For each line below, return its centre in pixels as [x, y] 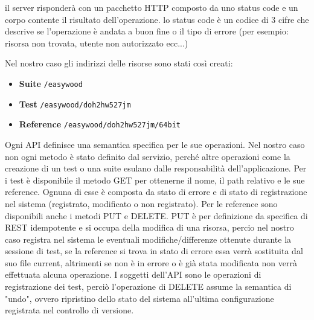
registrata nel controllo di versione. [69, 310]
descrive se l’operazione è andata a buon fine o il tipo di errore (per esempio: [147, 31]
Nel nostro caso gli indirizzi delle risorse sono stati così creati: [119, 63]
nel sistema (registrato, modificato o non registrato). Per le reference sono [141, 203]
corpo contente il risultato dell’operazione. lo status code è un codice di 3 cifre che [157, 19]
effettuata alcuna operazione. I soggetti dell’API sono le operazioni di [133, 274]
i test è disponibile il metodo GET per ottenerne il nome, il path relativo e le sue [155, 180]
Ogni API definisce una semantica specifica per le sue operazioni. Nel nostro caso [155, 144]
